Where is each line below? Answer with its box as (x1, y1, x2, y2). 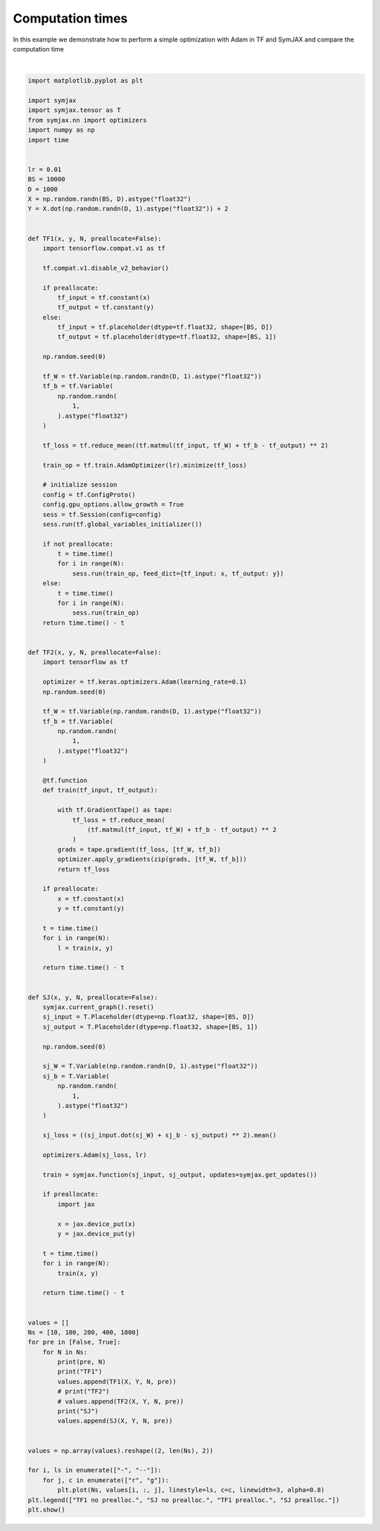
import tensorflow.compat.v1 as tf (42, 244, 165, 252)
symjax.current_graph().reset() (42, 1004, 155, 1011)
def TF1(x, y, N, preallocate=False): (27, 235, 162, 242)
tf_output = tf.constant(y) (57, 304, 155, 311)
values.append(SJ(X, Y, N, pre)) (57, 1417, 173, 1425)
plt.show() (27, 1506, 65, 1513)
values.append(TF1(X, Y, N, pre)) (57, 1377, 177, 1385)
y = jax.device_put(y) (57, 1230, 137, 1238)
